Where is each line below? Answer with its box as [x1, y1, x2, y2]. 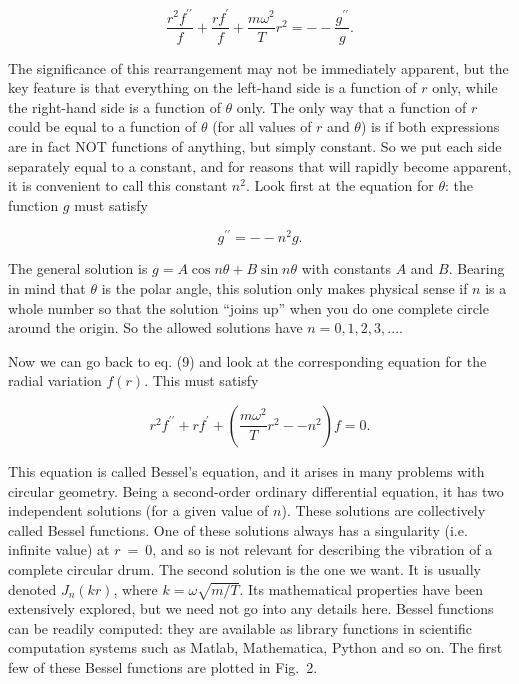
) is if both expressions [360, 116, 500, 137]
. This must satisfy [144, 370, 259, 391]
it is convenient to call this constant [8, 175, 228, 196]
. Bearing [448, 258, 505, 279]
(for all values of [212, 116, 312, 137]
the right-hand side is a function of [8, 96, 221, 117]
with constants [301, 258, 391, 279]
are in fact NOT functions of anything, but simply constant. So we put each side [8, 135, 502, 156]
